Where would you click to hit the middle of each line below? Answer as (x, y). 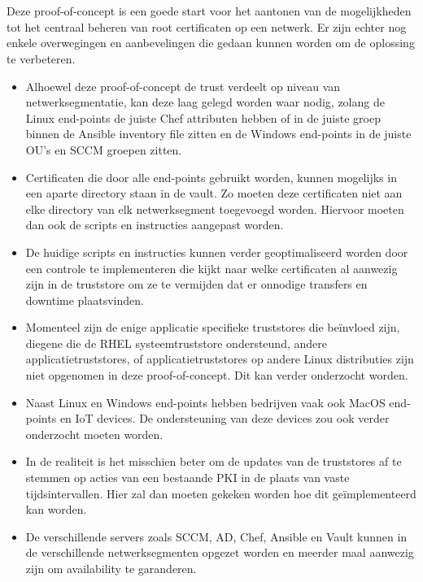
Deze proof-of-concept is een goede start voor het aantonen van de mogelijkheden (209, 11)
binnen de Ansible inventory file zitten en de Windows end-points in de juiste (218, 134)
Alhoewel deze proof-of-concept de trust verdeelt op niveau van (183, 86)
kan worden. (56, 509)
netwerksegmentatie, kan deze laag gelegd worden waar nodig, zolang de (205, 102)
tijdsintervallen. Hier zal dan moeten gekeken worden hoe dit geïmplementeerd (221, 493)
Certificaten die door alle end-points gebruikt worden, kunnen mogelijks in (211, 177)
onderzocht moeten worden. (94, 434)
